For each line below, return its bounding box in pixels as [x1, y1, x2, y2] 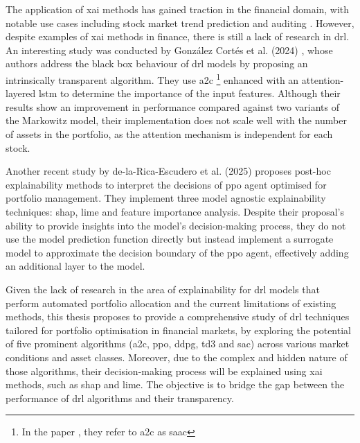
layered [6, 86, 36, 101]
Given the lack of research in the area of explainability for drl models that [6, 281, 320, 296]
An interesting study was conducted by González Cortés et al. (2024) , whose [6, 42, 333, 57]
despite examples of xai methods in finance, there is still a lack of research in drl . [6, 29, 350, 44]
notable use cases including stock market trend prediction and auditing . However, [6, 15, 354, 30]
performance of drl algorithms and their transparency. [6, 390, 234, 405]
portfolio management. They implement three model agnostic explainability [6, 191, 326, 205]
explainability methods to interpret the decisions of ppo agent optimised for [6, 177, 327, 191]
